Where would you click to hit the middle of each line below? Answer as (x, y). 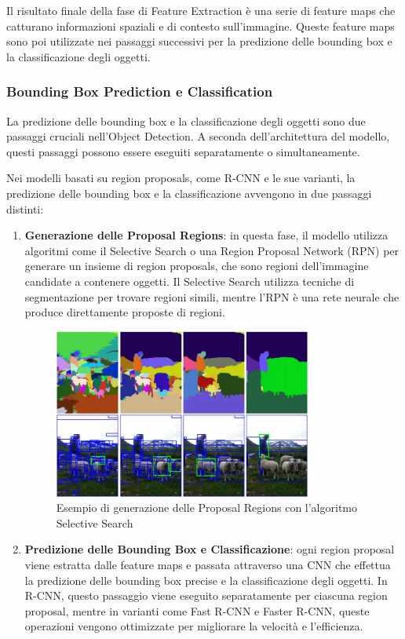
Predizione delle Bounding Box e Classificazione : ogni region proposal (210, 549)
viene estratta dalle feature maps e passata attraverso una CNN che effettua (208, 565)
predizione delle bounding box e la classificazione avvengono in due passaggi (189, 193)
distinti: (25, 208)
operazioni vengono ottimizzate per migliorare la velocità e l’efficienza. (194, 626)
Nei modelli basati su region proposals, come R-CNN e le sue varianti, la (181, 178)
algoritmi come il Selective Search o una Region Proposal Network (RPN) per (212, 250)
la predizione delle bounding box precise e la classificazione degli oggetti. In (206, 580)
